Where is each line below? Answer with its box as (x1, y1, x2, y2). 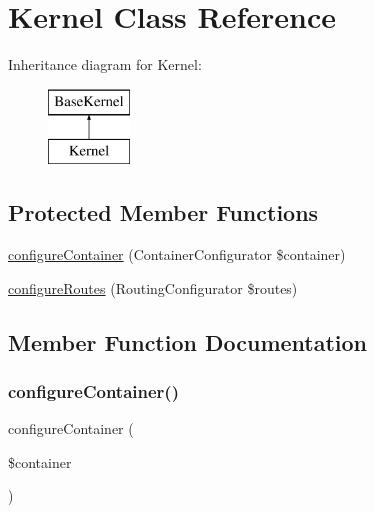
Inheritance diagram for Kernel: (8, 54, 202, 75)
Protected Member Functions (8, 197, 319, 228)
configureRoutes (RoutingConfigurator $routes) (8, 277, 298, 298)
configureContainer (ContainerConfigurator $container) (8, 244, 346, 265)
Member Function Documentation (8, 326, 368, 357)
